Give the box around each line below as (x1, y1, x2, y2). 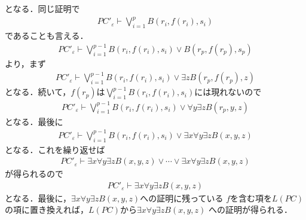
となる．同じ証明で (5, 2, 80, 14)
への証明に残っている (140, 191, 224, 204)
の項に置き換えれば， (5, 203, 88, 216)
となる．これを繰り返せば (5, 143, 105, 155)
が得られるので (5, 167, 63, 180)
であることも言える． (5, 29, 88, 41)
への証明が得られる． (209, 203, 293, 216)
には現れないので (194, 85, 262, 98)
